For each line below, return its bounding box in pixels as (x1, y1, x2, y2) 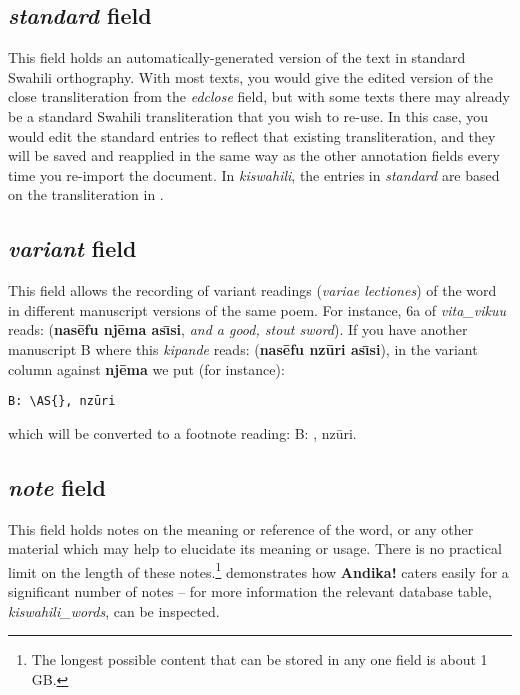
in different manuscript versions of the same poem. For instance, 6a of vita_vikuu (8, 299, 506, 320)
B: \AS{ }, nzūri (8, 394, 116, 409)
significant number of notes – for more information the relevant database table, (8, 581, 492, 602)
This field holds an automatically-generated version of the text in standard (8, 47, 466, 68)
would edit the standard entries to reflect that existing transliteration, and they (8, 125, 496, 146)
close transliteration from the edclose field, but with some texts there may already (8, 86, 511, 107)
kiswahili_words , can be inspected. (8, 600, 220, 621)
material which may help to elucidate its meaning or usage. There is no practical (8, 538, 502, 559)
